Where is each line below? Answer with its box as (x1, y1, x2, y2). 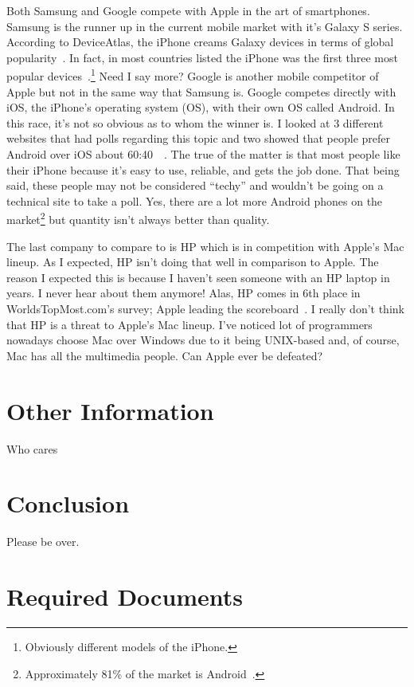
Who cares (6, 440, 58, 457)
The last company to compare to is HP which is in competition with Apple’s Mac (6, 238, 404, 254)
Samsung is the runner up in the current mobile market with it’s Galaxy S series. (6, 18, 403, 34)
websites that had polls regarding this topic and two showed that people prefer (6, 130, 390, 147)
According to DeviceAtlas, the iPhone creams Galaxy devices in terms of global (6, 33, 394, 50)
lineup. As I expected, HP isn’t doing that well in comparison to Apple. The (6, 253, 379, 270)
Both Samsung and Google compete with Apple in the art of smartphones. (6, 2, 370, 18)
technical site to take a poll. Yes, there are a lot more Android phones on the (6, 192, 383, 209)
